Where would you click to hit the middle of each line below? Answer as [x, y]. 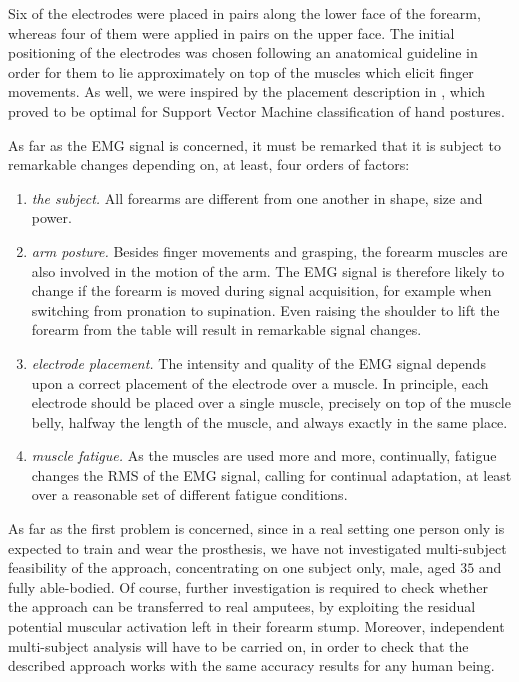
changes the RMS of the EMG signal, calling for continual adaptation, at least [271, 474]
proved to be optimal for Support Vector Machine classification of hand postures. [256, 110]
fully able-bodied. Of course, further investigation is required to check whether [248, 586]
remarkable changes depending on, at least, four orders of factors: [209, 164]
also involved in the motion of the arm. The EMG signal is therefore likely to [268, 270]
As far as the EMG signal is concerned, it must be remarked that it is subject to [254, 144]
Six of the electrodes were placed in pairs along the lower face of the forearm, [244, 13]
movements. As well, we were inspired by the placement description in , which [247, 91]
